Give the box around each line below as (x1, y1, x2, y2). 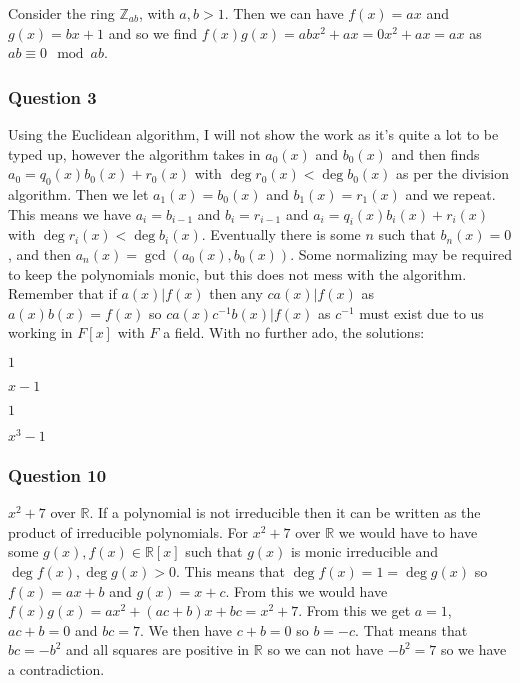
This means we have (8, 203, 132, 224)
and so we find (108, 22, 197, 43)
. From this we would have (225, 580, 388, 601)
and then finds (391, 143, 480, 164)
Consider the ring (8, 3, 115, 23)
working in (8, 322, 73, 343)
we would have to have (338, 521, 478, 542)
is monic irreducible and (290, 541, 439, 562)
